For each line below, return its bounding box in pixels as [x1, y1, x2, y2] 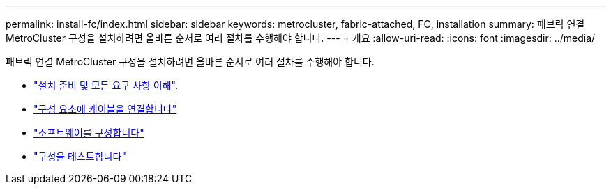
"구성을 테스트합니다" [33, 150, 126, 162]
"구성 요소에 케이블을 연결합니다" [33, 103, 177, 115]
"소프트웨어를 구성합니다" [33, 127, 144, 138]
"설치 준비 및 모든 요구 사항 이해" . [33, 79, 179, 91]
